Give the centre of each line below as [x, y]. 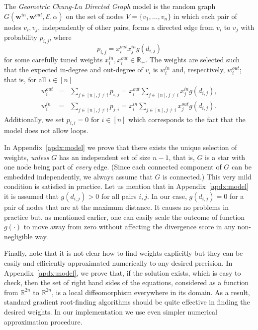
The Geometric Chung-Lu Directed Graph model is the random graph [110, 6]
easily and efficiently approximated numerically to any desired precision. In [118, 262]
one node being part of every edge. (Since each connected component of [113, 167]
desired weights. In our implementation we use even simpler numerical [111, 311]
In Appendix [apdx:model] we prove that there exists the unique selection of [121, 147]
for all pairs [119, 196]
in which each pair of [205, 16]
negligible [18, 236]
